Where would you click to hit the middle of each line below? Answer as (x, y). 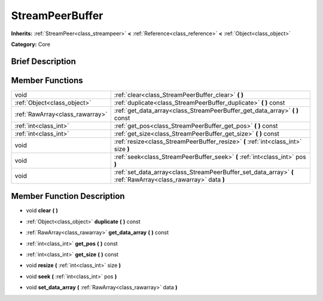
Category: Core (31, 44)
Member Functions (47, 80)
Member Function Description (68, 196)
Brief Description (43, 61)
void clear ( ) (42, 211)
